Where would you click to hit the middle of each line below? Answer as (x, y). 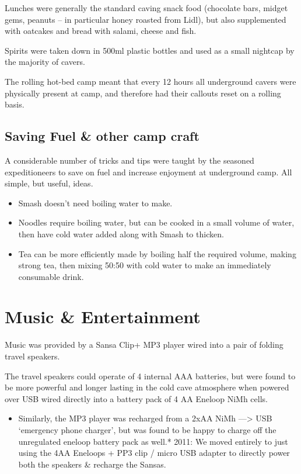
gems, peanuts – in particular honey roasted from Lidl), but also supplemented (146, 19)
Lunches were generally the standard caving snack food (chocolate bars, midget (146, 8)
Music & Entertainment (103, 316)
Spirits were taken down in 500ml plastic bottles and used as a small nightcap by (150, 50)
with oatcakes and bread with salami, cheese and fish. (101, 31)
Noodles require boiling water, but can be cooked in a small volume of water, (156, 222)
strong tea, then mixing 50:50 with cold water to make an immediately (145, 265)
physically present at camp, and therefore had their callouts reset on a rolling (143, 93)
